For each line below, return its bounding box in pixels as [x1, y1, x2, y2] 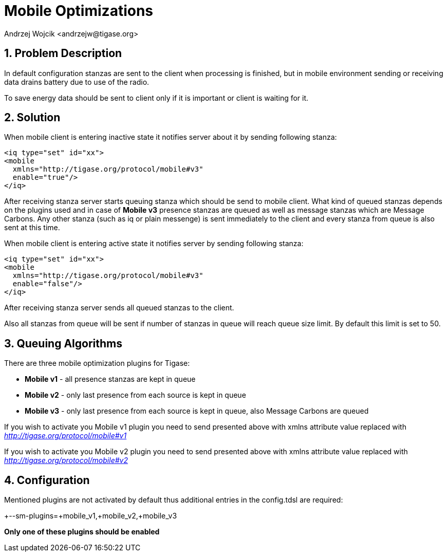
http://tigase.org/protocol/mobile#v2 [4, 456, 128, 465]
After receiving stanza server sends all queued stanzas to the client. [4, 303, 234, 312]
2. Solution [4, 111, 61, 124]
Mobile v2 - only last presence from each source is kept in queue [25, 391, 246, 400]
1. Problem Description [4, 47, 122, 60]
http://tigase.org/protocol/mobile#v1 [4, 431, 127, 440]
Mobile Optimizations [4, 2, 154, 20]
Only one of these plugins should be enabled [4, 527, 160, 536]
